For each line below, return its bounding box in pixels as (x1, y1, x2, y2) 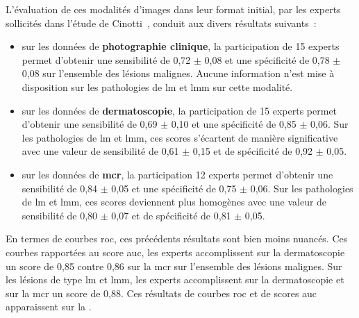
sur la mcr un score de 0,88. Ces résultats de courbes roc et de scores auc (6, 285, 317, 300)
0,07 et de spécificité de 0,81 (111, 208, 231, 222)
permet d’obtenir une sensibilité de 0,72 (22, 52, 191, 67)
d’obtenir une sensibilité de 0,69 (22, 117, 158, 131)
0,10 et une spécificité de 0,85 (171, 117, 297, 131)
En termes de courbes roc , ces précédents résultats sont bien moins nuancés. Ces (6, 231, 348, 246)
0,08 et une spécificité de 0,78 (204, 52, 330, 67)
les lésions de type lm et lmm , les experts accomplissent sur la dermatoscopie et (6, 272, 344, 287)
